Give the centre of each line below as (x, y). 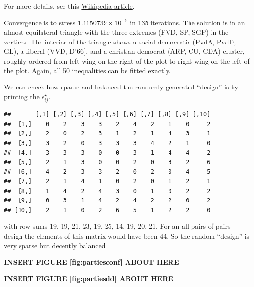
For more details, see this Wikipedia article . (69, 6)
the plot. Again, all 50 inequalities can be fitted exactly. (87, 70)
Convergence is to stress (40, 22)
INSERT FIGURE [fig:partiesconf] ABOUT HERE (92, 262)
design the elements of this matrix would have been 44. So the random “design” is (127, 236)
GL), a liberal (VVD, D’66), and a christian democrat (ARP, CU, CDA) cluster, (124, 51)
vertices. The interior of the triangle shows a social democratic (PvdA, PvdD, (120, 41)
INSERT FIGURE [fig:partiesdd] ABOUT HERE (89, 278)
